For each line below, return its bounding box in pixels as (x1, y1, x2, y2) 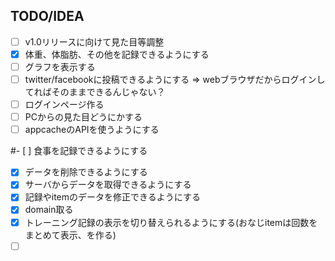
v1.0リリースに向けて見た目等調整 (24, 35, 165, 48)
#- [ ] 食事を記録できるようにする (10, 145, 148, 157)
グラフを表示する (24, 60, 96, 73)
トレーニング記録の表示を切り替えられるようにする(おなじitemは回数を (24, 216, 318, 228)
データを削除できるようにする (24, 166, 148, 178)
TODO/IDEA (10, 8, 85, 25)
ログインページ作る (24, 99, 105, 111)
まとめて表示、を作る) (24, 229, 117, 241)
